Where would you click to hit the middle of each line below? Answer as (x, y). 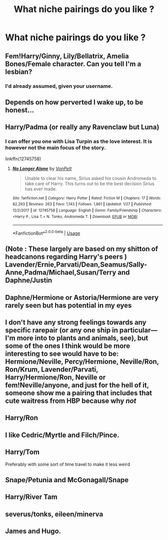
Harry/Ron (22, 418)
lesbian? (19, 72)
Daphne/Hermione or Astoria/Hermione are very (82, 297)
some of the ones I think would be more (68, 346)
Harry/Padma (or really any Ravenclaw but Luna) (82, 127)
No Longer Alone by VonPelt (42, 168)
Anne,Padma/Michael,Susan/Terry (61, 273)
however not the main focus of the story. (55, 148)
